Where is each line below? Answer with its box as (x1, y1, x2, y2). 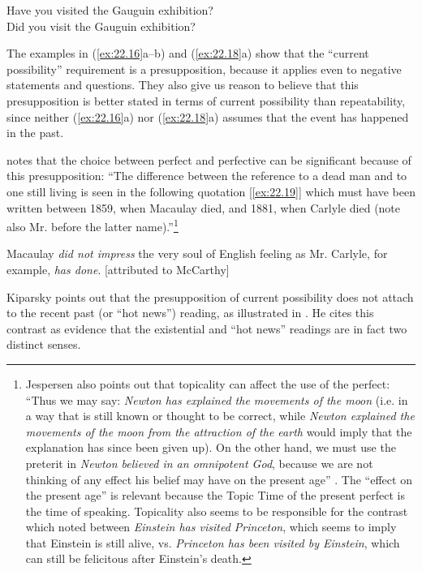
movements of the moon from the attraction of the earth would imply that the (25, 423, 412, 440)
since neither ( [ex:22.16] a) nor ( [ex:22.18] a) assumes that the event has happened (6, 108, 409, 125)
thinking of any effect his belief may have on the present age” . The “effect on (25, 470, 412, 487)
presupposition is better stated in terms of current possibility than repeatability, (6, 92, 406, 109)
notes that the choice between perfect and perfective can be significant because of (6, 151, 411, 168)
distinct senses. (6, 336, 81, 353)
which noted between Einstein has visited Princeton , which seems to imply (25, 518, 397, 535)
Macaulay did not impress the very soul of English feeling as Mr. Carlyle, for (6, 245, 388, 262)
